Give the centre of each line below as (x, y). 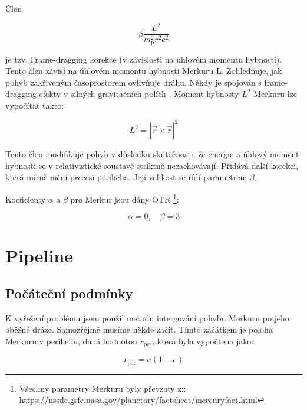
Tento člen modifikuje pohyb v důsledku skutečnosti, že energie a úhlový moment (152, 154)
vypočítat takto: (35, 105)
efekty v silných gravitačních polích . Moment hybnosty (139, 94)
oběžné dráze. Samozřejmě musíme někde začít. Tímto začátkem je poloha (139, 329)
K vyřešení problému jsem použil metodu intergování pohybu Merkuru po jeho (147, 318)
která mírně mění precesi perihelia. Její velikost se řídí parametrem (126, 177)
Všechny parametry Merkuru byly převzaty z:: (103, 388)
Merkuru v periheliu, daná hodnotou (71, 341)
